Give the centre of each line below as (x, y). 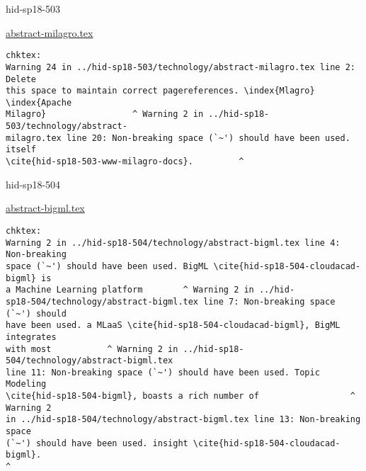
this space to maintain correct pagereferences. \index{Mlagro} (160, 91)
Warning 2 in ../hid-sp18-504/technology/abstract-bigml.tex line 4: (173, 243)
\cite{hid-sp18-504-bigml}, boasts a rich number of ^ (181, 396)
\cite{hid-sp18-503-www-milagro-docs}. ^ (125, 162)
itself (21, 150)
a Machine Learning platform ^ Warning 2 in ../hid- (150, 290)
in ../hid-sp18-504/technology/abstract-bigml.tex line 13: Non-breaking (183, 420)
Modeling (26, 384)
